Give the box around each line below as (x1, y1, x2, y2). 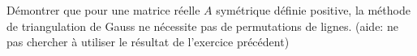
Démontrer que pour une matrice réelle (6, 2, 200, 18)
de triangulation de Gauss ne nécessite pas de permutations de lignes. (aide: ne (6, 17, 398, 34)
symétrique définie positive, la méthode (216, 2, 411, 18)
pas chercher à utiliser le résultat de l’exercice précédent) (6, 33, 290, 50)
